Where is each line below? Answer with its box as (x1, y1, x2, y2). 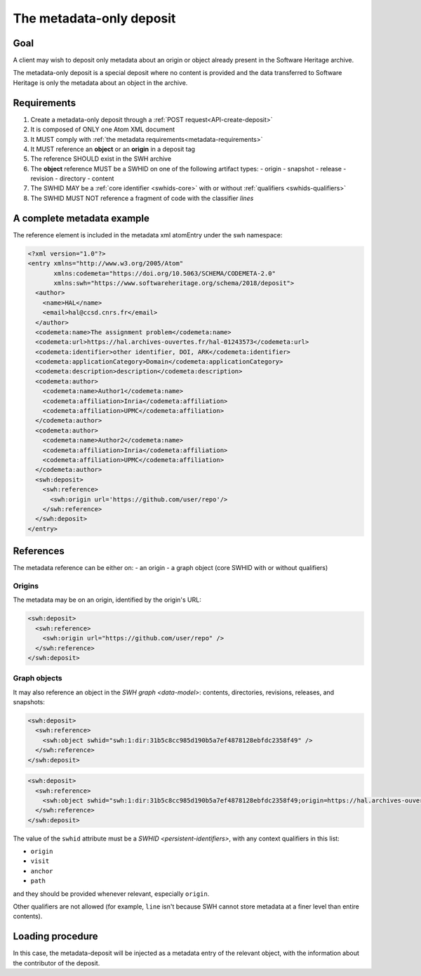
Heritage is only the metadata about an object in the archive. (13, 78, 188, 87)
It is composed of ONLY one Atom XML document (30, 125, 175, 133)
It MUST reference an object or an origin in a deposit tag (30, 145, 196, 153)
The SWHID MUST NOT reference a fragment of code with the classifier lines (30, 194, 254, 202)
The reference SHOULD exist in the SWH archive (30, 154, 172, 163)
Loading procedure (13, 930, 98, 942)
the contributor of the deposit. (13, 958, 100, 967)
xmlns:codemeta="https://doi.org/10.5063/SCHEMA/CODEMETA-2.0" (53, 269, 276, 277)
